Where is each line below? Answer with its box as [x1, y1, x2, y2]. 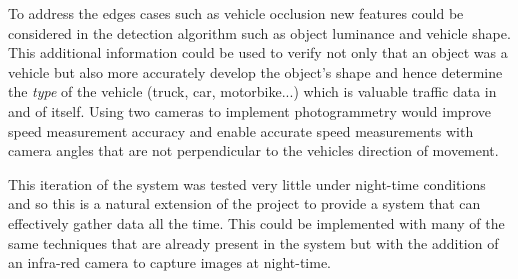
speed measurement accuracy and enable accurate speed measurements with [8, 120, 474, 141]
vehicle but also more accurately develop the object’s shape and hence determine [8, 61, 503, 82]
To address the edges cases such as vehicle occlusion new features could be [8, 3, 464, 23]
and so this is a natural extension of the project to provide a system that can [8, 193, 481, 214]
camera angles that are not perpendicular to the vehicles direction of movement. [8, 140, 499, 161]
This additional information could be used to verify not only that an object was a [8, 42, 508, 63]
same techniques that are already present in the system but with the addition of [8, 232, 499, 253]
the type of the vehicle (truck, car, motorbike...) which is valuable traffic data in [8, 81, 497, 102]
